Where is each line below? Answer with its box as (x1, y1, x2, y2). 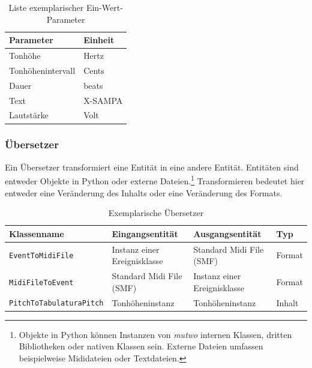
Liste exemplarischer (8, 1, 84, 13)
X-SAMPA (83, 94, 123, 106)
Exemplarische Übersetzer (108, 207, 204, 219)
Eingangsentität (112, 227, 178, 240)
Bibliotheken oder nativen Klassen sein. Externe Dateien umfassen (19, 340, 263, 352)
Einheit (83, 34, 115, 46)
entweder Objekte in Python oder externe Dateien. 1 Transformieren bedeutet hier (5, 173, 305, 187)
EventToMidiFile (9, 252, 74, 261)
